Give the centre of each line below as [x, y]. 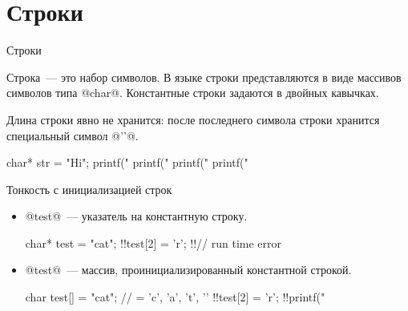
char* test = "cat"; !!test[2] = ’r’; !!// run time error [154, 242]
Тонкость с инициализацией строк [89, 189]
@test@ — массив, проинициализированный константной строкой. [188, 270]
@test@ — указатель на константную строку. [136, 216]
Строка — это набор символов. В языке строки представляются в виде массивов [204, 77]
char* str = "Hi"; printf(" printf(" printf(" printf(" [127, 162]
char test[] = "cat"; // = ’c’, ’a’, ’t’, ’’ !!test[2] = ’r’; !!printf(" [175, 297]
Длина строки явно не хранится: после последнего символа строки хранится [193, 119]
